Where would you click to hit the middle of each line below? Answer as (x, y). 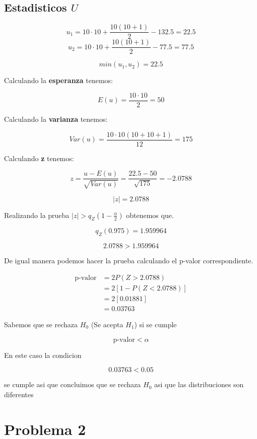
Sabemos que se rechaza (41, 324)
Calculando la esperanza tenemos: (58, 80)
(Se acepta (107, 324)
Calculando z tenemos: (39, 158)
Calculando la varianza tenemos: (56, 119)
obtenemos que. (150, 215)
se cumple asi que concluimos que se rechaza (73, 384)
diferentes (19, 394)
